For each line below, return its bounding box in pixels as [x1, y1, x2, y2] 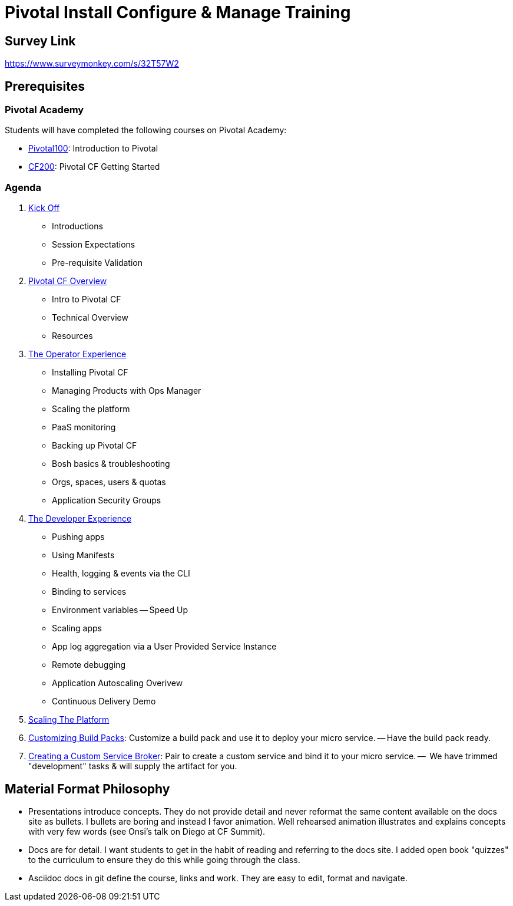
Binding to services [52, 587, 127, 597]
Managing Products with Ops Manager [52, 386, 201, 396]
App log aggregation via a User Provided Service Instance [52, 641, 277, 652]
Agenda [5, 181, 41, 193]
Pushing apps [52, 532, 105, 542]
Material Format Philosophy [5, 781, 170, 796]
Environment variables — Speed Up [52, 605, 188, 615]
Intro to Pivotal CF [52, 294, 121, 305]
